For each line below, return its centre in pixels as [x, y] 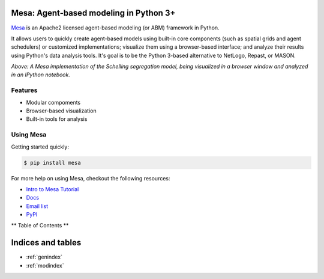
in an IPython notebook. [40, 75]
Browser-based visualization [61, 111]
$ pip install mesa [52, 163]
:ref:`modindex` [45, 265]
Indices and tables [46, 243]
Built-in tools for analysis [57, 119]
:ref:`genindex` [44, 257]
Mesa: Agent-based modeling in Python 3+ [93, 13]
